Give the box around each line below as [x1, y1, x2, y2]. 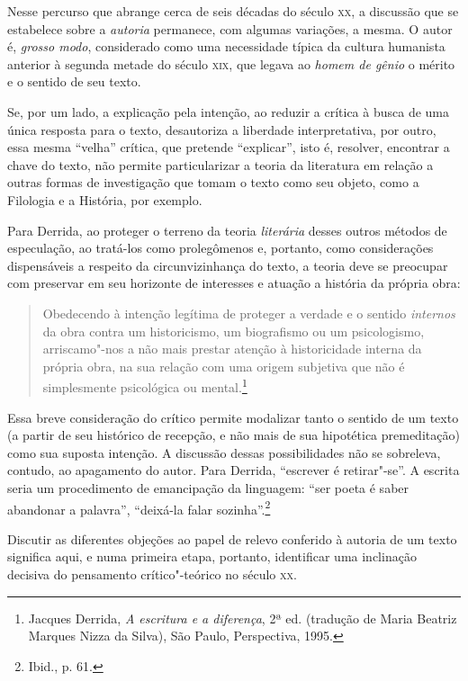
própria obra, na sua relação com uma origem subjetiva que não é [42, 356, 405, 375]
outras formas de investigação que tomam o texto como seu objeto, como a [7, 173, 419, 192]
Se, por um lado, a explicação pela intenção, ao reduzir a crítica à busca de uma [7, 102, 449, 121]
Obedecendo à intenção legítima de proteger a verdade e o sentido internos [42, 303, 455, 322]
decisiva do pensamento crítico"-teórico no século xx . [7, 564, 297, 583]
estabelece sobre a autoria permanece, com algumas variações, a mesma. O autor [7, 19, 453, 38]
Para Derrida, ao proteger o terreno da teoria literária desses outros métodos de [7, 220, 447, 239]
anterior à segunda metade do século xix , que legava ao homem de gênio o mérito [7, 54, 455, 73]
